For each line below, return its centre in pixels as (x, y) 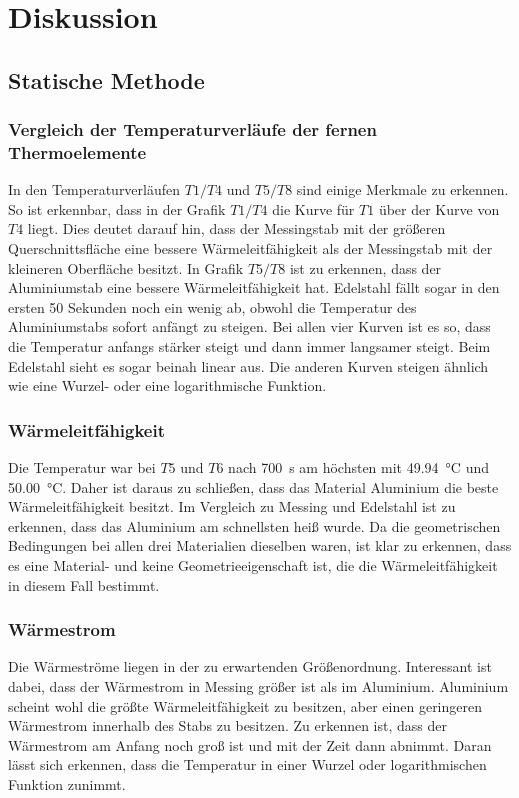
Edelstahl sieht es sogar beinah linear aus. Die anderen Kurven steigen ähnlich (248, 365)
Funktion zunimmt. (67, 783)
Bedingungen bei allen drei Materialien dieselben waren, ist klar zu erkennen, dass (260, 545)
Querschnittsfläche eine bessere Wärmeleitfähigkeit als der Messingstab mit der (250, 248)
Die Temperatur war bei (82, 467)
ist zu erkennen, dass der (365, 267)
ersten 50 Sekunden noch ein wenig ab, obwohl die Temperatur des (212, 306)
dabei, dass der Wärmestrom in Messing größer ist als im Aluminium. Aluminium (258, 686)
